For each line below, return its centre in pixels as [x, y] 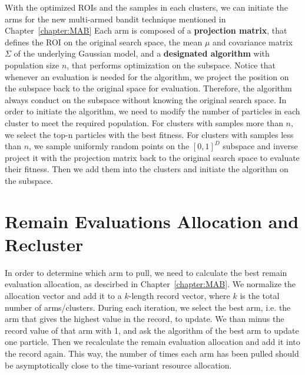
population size [32, 65]
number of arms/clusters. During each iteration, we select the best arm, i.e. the [148, 307]
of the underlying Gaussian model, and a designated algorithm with [142, 53]
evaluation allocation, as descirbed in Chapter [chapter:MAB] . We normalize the [150, 284]
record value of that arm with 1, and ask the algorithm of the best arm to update [152, 330]
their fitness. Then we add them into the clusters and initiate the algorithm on [147, 169]
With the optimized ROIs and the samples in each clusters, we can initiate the [146, 7]
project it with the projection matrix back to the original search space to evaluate [152, 157]
